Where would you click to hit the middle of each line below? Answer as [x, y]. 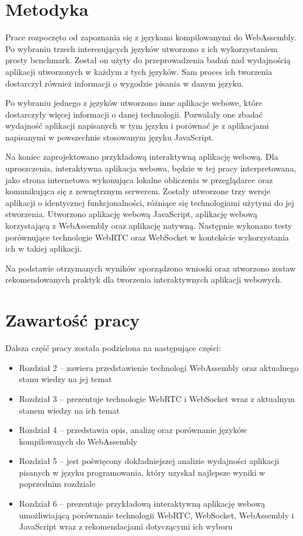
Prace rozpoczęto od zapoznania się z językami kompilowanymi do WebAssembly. [151, 37]
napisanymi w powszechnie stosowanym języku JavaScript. [110, 137]
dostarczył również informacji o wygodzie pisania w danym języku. [125, 83]
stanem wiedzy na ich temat [69, 410]
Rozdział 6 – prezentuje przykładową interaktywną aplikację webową [142, 504]
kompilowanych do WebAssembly [78, 441]
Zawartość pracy [73, 320]
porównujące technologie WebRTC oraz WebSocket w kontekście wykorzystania [147, 237]
